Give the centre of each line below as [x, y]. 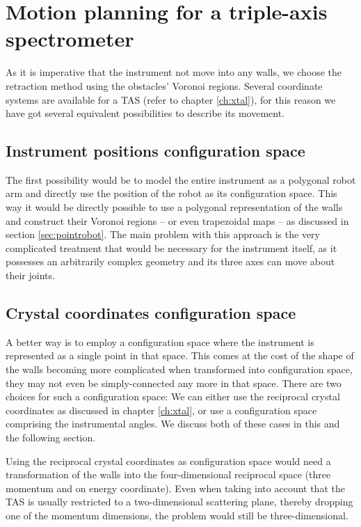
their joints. [30, 275]
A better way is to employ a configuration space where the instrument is [160, 341]
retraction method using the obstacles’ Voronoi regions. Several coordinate [164, 85]
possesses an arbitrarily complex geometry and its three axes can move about [170, 261]
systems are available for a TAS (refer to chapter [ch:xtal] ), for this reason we [171, 99]
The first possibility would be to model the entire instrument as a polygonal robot [181, 179]
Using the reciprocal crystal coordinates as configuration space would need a [168, 461]
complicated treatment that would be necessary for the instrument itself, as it [171, 247]
